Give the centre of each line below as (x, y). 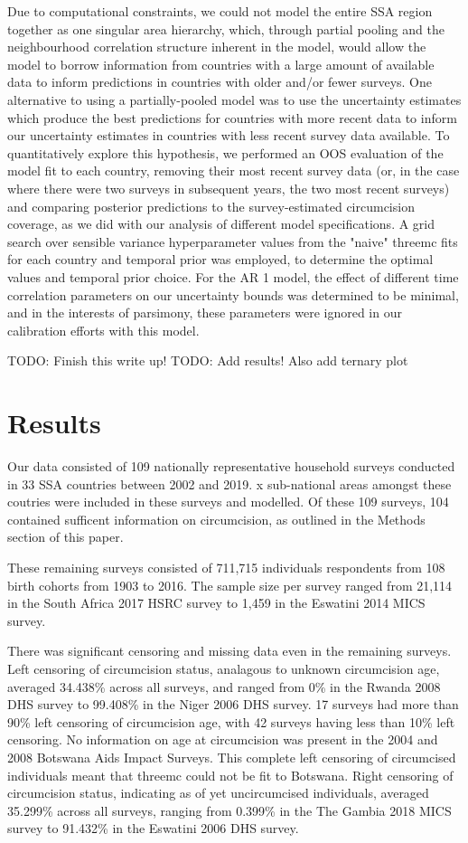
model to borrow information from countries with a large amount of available (221, 64)
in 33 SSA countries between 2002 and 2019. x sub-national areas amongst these (229, 483)
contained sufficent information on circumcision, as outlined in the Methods (216, 519)
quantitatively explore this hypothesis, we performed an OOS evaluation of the (225, 152)
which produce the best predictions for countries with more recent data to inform (232, 117)
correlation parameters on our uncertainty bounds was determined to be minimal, (233, 294)
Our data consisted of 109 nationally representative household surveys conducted (231, 466)
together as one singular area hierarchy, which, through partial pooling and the (226, 28)
